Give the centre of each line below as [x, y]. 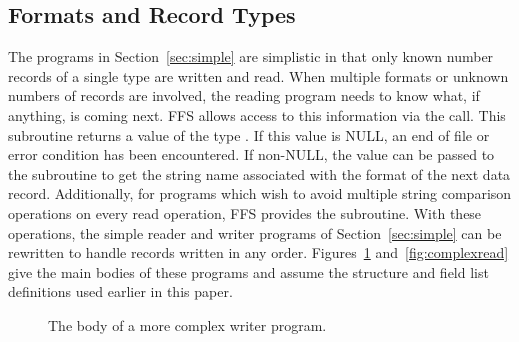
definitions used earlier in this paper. [120, 291]
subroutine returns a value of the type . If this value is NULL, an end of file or [249, 134]
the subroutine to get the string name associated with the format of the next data [259, 173]
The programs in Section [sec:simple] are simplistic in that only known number [251, 56]
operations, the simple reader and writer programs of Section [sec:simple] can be [255, 232]
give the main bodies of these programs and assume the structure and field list [248, 271]
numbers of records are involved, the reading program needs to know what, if [244, 95]
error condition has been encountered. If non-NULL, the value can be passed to [251, 154]
